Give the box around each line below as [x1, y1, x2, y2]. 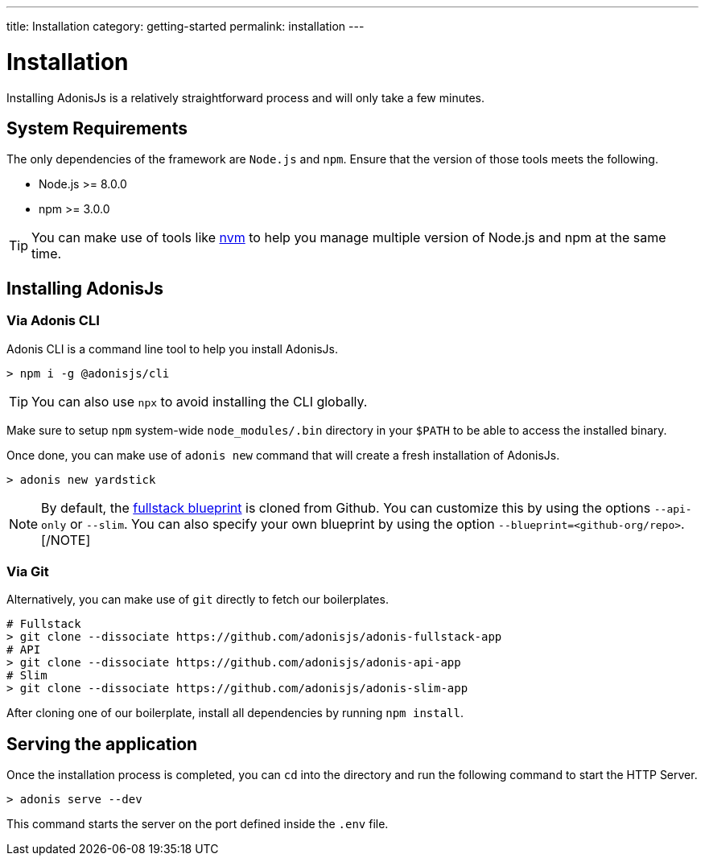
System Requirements [6, 118, 188, 138]
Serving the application [6, 733, 198, 754]
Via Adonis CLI [6, 312, 100, 329]
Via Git [6, 563, 49, 579]
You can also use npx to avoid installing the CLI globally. [31, 393, 368, 410]
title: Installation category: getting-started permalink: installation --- [6, 19, 365, 33]
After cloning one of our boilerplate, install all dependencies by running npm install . [6, 706, 464, 720]
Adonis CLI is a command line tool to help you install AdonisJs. [6, 341, 338, 356]
